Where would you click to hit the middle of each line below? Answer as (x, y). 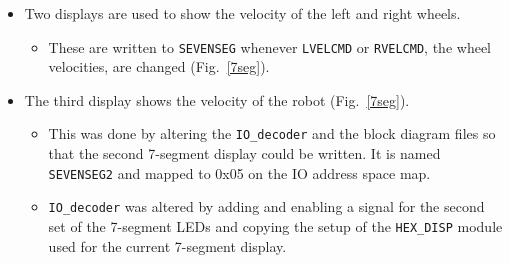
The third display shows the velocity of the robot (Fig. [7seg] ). (217, 99)
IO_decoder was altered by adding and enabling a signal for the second (266, 206)
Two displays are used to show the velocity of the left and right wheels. (242, 13)
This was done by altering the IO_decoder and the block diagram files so (272, 133)
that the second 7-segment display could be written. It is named (244, 153)
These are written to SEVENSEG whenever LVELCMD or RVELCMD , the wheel (269, 46)
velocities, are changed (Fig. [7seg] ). (159, 66)
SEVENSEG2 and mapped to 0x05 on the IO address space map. (239, 172)
